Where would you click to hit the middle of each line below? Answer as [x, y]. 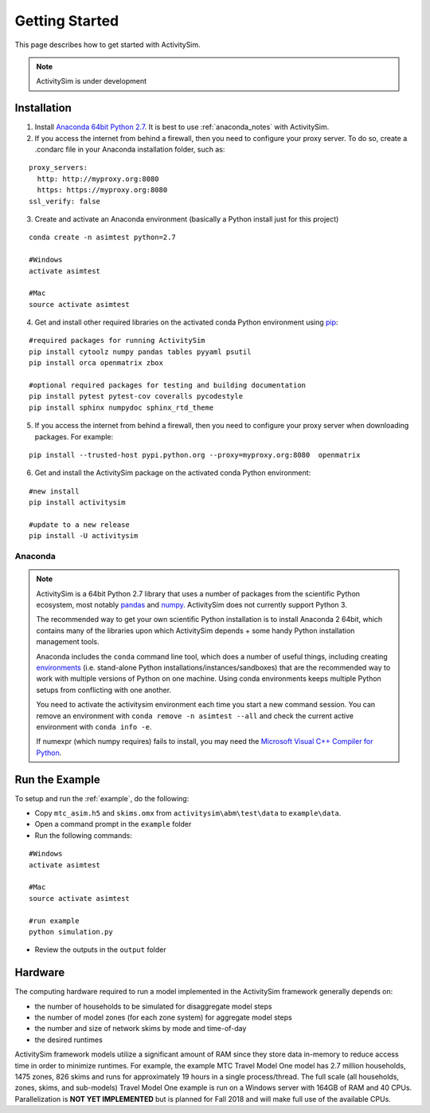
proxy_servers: [59, 168]
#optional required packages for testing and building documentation [168, 385]
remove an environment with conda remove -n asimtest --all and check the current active [195, 716]
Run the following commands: [84, 835]
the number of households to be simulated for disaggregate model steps [153, 1006]
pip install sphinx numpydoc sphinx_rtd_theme [121, 407]
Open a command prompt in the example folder [113, 824]
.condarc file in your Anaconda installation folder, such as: [130, 149]
